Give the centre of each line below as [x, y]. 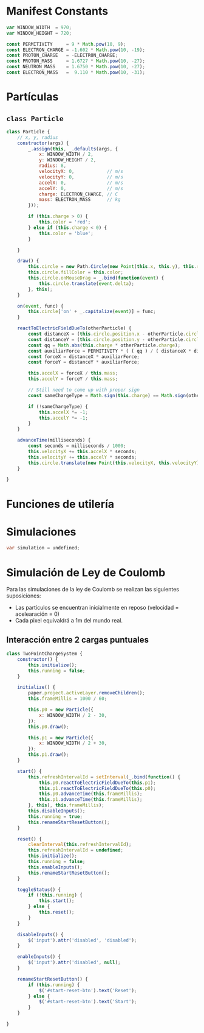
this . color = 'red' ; [65, 222]
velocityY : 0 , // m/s [81, 177]
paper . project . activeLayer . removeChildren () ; [87, 693]
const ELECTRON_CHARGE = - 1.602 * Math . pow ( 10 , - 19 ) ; [76, 50]
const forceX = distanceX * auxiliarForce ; [84, 357]
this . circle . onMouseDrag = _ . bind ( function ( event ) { [96, 278]
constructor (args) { [43, 143]
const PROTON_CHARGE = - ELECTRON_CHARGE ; [62, 55]
